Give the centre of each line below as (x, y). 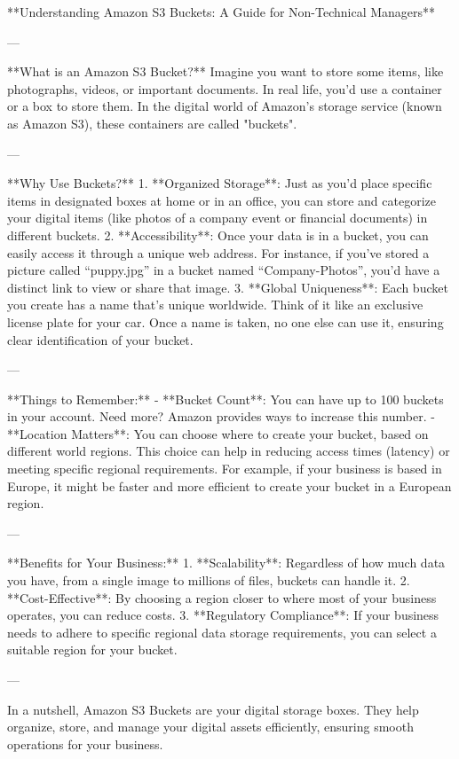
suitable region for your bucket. (92, 649)
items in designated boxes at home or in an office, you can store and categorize (222, 200)
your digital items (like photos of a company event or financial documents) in (218, 218)
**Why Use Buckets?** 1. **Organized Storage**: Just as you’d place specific (220, 183)
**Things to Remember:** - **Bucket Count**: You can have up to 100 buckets (226, 399)
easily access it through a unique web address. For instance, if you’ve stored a (218, 252)
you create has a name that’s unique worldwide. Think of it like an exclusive (215, 305)
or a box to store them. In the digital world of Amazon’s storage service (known (225, 106)
